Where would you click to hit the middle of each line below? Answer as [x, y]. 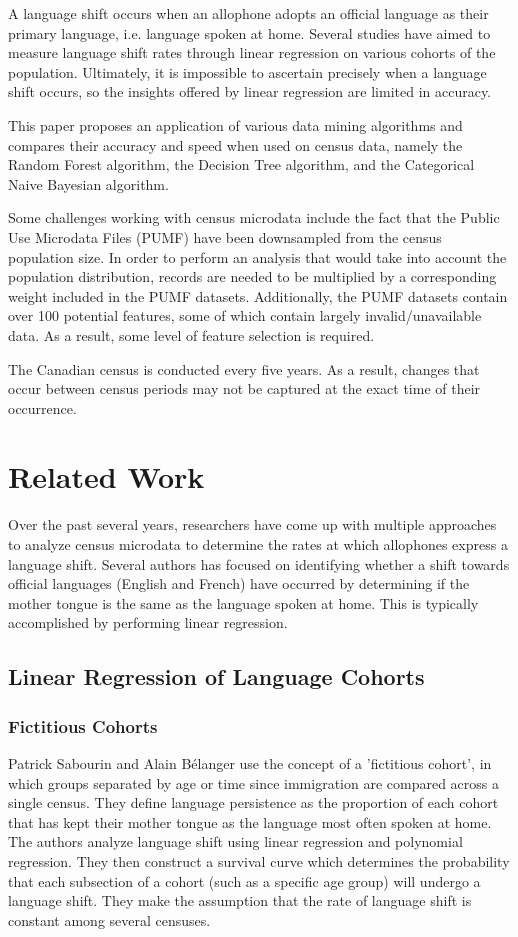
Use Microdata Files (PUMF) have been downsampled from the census [225, 236]
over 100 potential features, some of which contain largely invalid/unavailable [245, 315]
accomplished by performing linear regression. [148, 622]
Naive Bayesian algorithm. [88, 183]
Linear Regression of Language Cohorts [216, 676]
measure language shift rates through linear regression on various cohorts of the [252, 52]
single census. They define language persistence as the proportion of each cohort [253, 802]
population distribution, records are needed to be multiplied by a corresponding [252, 276]
